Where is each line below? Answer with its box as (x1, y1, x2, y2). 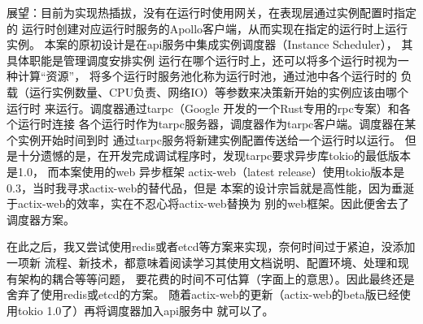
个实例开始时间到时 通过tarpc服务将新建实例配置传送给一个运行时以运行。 (7, 131, 401, 148)
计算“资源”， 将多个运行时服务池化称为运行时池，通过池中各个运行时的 (17, 67, 397, 84)
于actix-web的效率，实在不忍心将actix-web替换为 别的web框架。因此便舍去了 (7, 195, 410, 212)
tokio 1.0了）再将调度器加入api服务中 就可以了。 (17, 301, 274, 318)
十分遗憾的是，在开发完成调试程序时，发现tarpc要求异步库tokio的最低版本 (17, 147, 412, 164)
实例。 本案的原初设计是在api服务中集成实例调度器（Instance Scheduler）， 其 (7, 36, 413, 53)
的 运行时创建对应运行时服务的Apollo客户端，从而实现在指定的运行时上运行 (7, 19, 408, 37)
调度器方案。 (7, 210, 75, 227)
